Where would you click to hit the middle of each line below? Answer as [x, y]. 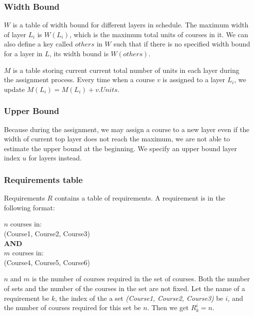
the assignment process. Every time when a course [79, 79]
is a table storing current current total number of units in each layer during [126, 70]
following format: [29, 207]
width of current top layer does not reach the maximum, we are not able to [117, 139]
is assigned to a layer [194, 79]
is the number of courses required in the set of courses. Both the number [141, 279]
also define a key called [38, 44]
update [14, 89]
